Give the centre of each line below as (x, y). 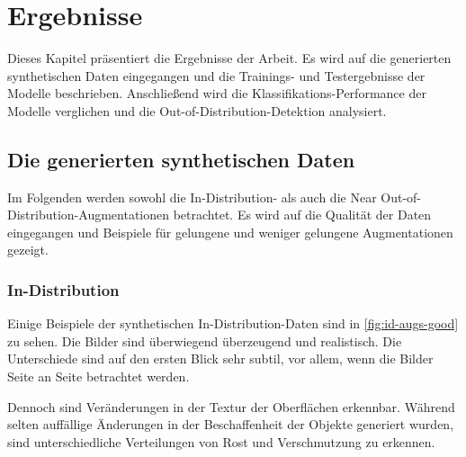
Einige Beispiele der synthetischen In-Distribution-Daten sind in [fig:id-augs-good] (233, 323)
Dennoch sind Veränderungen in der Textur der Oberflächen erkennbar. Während (231, 406)
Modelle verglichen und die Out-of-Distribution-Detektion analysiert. (197, 110)
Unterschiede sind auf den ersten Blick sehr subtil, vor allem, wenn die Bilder (220, 358)
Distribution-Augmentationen (89, 215)
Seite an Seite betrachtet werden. (99, 376)
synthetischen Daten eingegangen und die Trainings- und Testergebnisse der (216, 75)
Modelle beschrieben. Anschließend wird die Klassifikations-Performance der (217, 93)
